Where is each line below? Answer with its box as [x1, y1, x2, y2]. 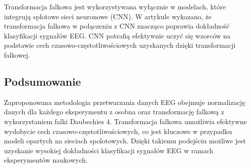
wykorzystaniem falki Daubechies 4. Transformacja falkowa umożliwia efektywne [4, 116, 247, 126]
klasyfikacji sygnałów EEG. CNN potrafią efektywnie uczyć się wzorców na [4, 30, 231, 40]
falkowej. [4, 49, 30, 60]
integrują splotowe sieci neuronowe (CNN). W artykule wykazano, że [4, 11, 212, 21]
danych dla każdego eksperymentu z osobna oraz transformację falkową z [4, 106, 224, 117]
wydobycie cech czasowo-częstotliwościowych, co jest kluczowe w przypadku [4, 126, 232, 136]
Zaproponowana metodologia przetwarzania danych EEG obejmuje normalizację [4, 97, 246, 107]
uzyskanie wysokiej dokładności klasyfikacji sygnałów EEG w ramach [4, 145, 214, 155]
